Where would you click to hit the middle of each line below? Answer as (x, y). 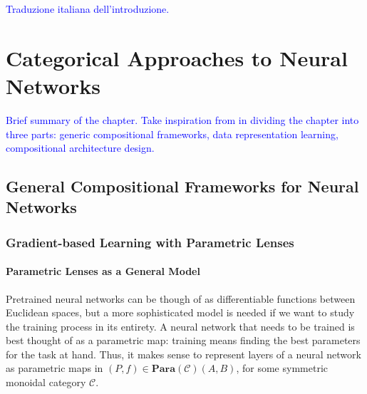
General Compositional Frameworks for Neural (182, 186)
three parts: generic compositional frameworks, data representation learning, (172, 134)
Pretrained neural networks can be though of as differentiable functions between (181, 298)
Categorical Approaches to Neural (177, 57)
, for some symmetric (282, 368)
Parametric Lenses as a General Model (103, 271)
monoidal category (46, 382)
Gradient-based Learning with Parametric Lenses (150, 242)
